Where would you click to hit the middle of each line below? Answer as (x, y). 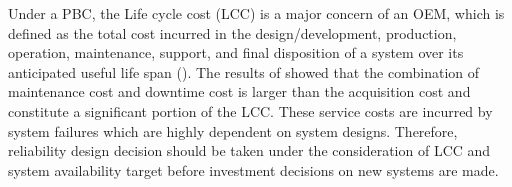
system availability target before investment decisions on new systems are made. (253, 169)
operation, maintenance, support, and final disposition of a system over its (236, 52)
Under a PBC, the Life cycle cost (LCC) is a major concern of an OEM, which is (256, 13)
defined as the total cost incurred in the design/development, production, (232, 32)
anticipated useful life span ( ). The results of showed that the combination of (244, 71)
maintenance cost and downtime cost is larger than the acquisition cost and (239, 91)
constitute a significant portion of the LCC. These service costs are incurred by (250, 110)
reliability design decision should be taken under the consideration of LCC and (249, 150)
